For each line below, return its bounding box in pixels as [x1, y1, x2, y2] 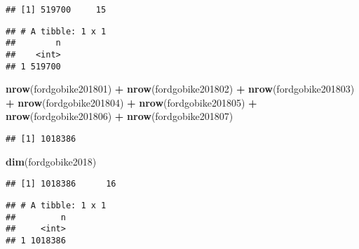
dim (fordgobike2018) [6, 154, 97, 168]
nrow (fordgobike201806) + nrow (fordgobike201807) [6, 109, 233, 123]
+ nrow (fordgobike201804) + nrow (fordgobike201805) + [6, 95, 257, 109]
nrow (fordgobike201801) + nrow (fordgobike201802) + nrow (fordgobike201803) [6, 81, 355, 96]
